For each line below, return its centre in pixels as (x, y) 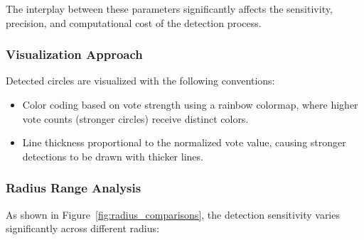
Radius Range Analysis (74, 188)
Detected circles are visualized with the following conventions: (140, 81)
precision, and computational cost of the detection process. (134, 22)
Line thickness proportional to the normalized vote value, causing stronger (184, 142)
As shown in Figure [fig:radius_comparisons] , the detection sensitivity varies (173, 214)
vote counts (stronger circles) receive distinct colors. (135, 118)
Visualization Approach (74, 54)
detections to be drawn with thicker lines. (113, 156)
